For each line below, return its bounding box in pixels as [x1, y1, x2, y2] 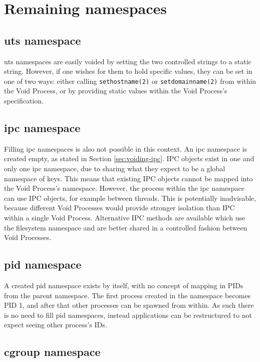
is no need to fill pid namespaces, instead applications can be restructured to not [4, 309, 252, 320]
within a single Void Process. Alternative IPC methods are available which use [4, 212, 245, 222]
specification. [4, 95, 44, 106]
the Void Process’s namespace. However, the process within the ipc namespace [4, 183, 244, 193]
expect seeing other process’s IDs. [4, 319, 107, 330]
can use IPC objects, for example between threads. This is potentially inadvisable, [4, 192, 256, 203]
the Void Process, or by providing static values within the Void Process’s [4, 85, 227, 96]
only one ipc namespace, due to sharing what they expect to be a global [4, 163, 225, 173]
